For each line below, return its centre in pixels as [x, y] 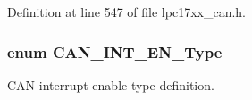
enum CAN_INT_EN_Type [115, 51]
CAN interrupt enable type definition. [111, 84]
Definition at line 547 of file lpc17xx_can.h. [127, 12]
